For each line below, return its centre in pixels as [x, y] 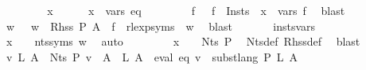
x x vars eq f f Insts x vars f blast [196, 10]
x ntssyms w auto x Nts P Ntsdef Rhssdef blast [183, 41]
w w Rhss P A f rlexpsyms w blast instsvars [161, 26]
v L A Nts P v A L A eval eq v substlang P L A [152, 56]
